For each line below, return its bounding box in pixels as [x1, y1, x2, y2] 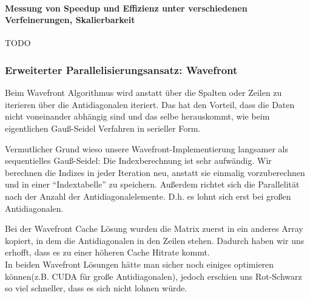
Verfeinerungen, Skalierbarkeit [5, 13, 135, 26]
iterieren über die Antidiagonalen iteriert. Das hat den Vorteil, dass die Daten [5, 98, 295, 110]
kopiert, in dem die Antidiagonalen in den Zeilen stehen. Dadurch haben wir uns [5, 234, 305, 246]
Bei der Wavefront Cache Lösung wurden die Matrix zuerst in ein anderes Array [5, 222, 303, 235]
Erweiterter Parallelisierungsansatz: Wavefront [5, 62, 238, 77]
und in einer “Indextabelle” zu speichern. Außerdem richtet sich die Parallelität [5, 178, 300, 191]
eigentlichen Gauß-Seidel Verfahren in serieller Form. [5, 121, 201, 134]
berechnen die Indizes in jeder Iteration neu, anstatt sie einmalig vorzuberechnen [5, 166, 305, 178]
